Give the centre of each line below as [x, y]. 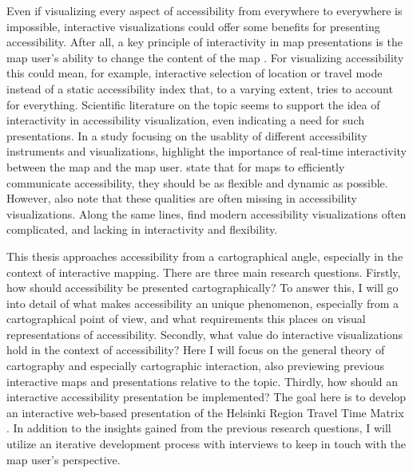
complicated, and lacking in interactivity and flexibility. [142, 229]
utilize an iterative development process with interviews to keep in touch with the [206, 444]
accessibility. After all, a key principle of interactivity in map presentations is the [205, 42]
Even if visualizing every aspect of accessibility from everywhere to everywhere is [205, 10]
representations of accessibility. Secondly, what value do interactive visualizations [205, 334]
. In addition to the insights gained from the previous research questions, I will [199, 428]
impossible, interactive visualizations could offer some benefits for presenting [193, 26]
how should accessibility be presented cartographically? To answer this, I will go [203, 288]
